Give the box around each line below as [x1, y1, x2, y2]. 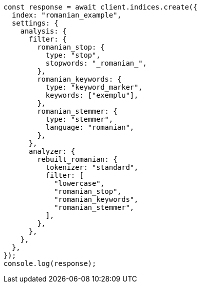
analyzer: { [28, 147, 75, 155]
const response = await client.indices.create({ [3, 3, 197, 11]
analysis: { [20, 27, 67, 35]
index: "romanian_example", [11, 11, 122, 19]
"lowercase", [54, 179, 105, 187]
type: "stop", [45, 51, 100, 59]
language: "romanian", [45, 123, 134, 131]
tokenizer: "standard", [45, 163, 138, 171]
